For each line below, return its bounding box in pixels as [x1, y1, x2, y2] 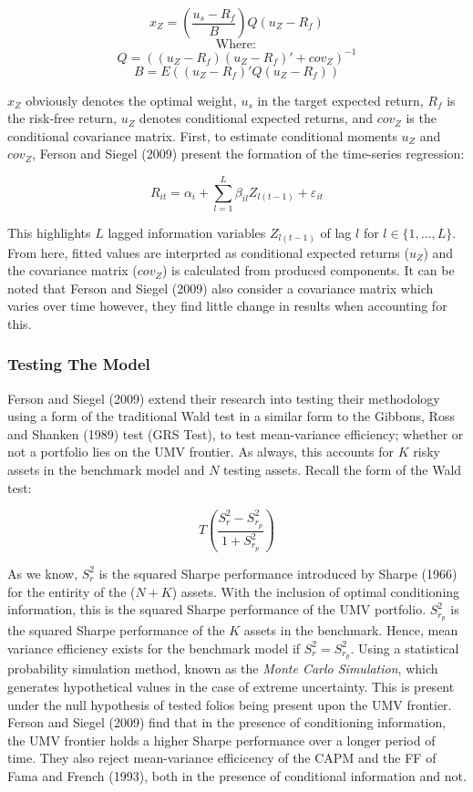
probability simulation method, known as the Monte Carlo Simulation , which [7, 659, 438, 678]
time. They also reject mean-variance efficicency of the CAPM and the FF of [7, 748, 437, 767]
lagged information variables [108, 223, 266, 242]
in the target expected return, [257, 90, 424, 109]
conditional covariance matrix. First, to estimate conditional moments [7, 126, 397, 145]
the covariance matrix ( [7, 261, 138, 280]
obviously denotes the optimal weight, [26, 90, 237, 109]
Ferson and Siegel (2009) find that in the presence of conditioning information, [7, 713, 447, 732]
